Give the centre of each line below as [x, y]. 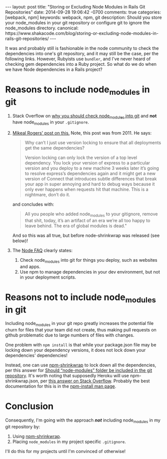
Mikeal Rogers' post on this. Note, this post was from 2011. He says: [82, 133]
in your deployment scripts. [48, 277]
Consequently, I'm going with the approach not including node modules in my [83, 421]
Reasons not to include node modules [81, 298]
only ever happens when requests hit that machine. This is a [86, 189]
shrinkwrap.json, [22, 381]
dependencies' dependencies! [36, 355]
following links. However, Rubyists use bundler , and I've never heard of [78, 59]
